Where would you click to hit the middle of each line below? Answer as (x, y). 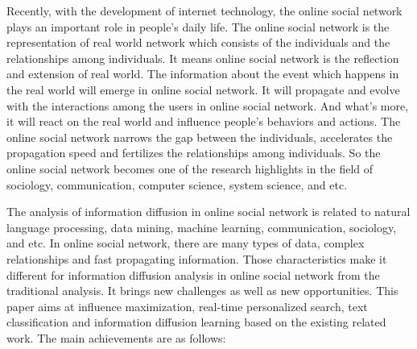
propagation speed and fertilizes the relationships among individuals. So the (194, 153)
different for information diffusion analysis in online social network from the (193, 274)
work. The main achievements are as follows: (116, 337)
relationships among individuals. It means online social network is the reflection (203, 58)
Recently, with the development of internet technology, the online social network (204, 10)
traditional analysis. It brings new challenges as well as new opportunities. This (202, 291)
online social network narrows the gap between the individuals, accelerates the (200, 137)
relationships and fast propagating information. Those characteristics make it (197, 258)
